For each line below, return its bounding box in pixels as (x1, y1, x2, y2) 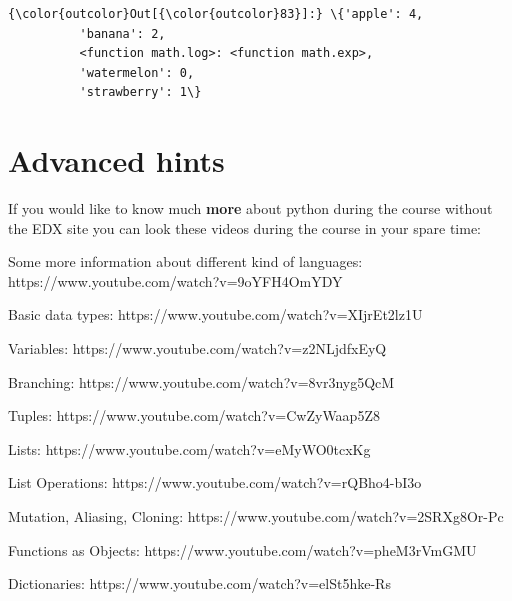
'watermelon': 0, (79, 65, 195, 80)
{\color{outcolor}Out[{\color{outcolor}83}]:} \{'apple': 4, (8, 7, 424, 21)
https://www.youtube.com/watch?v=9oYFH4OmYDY (8, 270, 343, 291)
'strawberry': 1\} (79, 85, 202, 100)
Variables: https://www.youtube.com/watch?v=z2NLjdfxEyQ (8, 338, 387, 359)
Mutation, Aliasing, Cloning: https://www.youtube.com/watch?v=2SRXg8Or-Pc (8, 506, 504, 527)
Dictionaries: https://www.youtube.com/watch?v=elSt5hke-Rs (8, 573, 391, 594)
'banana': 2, (79, 26, 166, 41)
